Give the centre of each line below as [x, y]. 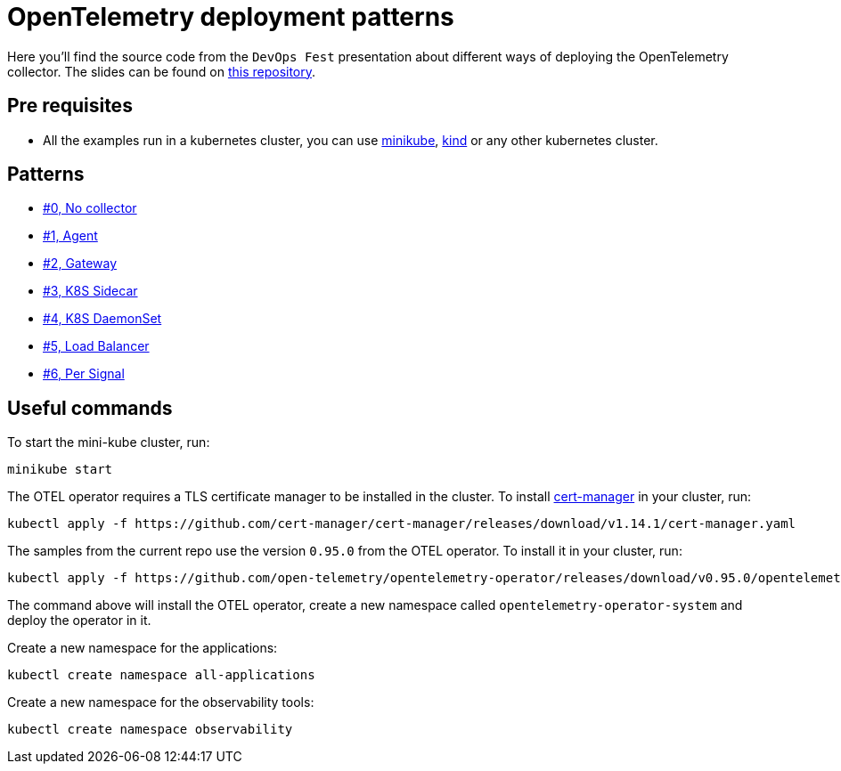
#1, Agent [70, 236]
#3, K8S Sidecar [90, 291]
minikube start [60, 470]
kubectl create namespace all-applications [161, 675]
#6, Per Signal [84, 374]
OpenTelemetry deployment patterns [231, 17]
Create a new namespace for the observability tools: [161, 702]
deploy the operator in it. [79, 621]
